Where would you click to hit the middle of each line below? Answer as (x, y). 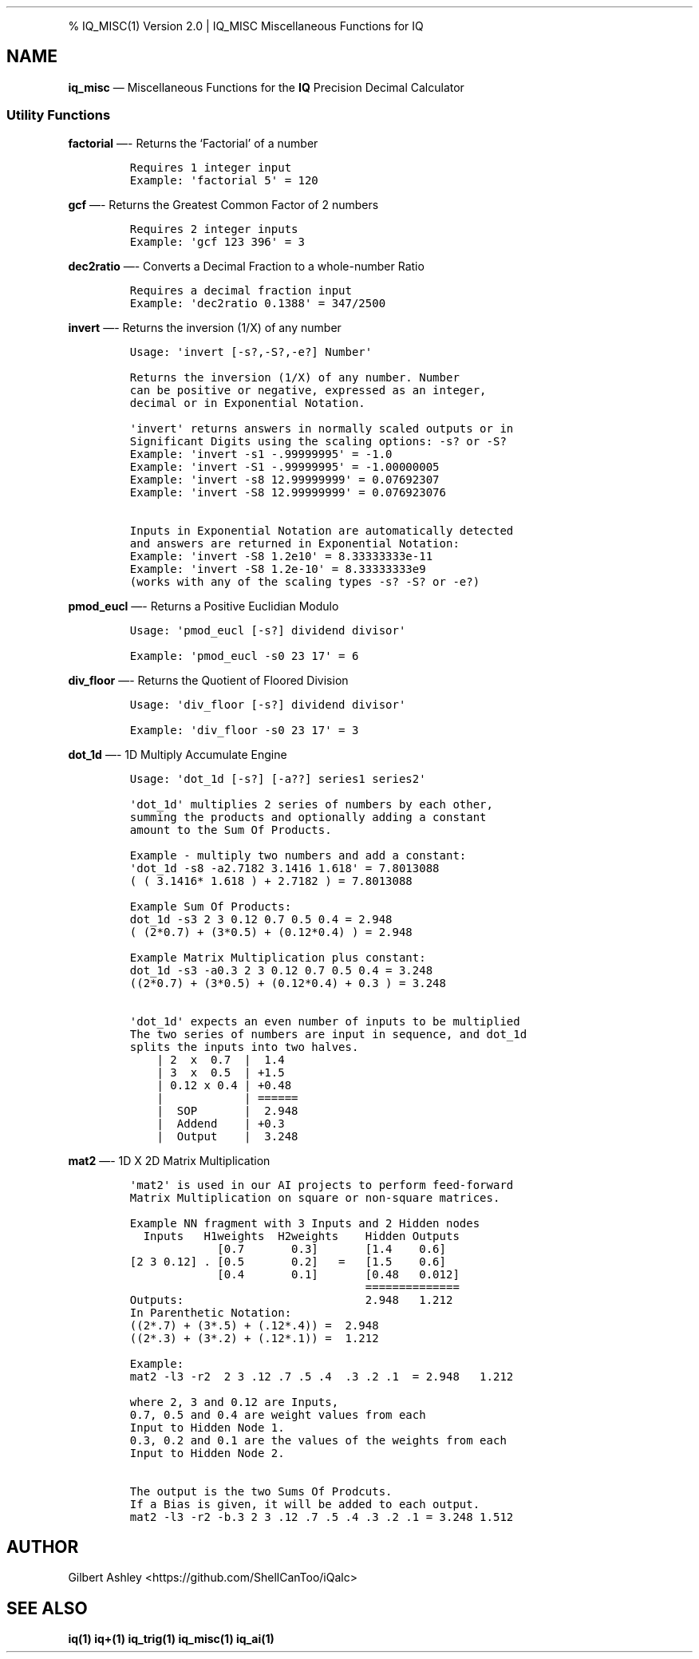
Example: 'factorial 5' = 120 (224, 180)
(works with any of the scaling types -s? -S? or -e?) (305, 581)
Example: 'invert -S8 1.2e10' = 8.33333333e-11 (281, 556)
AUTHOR (43, 1547)
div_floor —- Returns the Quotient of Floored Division (208, 680)
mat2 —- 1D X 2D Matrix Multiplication (169, 1160)
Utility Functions (59, 115)
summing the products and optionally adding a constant (308, 817)
